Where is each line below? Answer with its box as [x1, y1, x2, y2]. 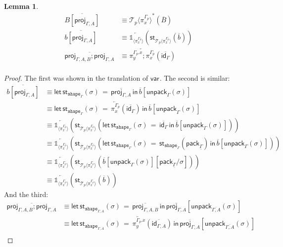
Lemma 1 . [4, 1, 39, 11]
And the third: [4, 189, 48, 199]
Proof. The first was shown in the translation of [4, 72, 148, 83]
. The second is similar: [159, 72, 230, 83]
